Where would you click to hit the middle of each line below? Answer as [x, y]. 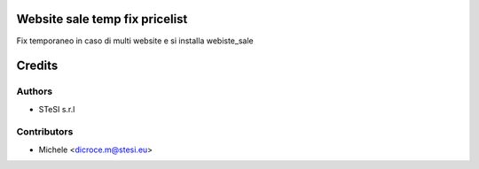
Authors [35, 91]
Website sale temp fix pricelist [102, 19]
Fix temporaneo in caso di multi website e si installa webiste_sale [135, 41]
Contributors [45, 132]
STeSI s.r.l [57, 109]
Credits [37, 66]
